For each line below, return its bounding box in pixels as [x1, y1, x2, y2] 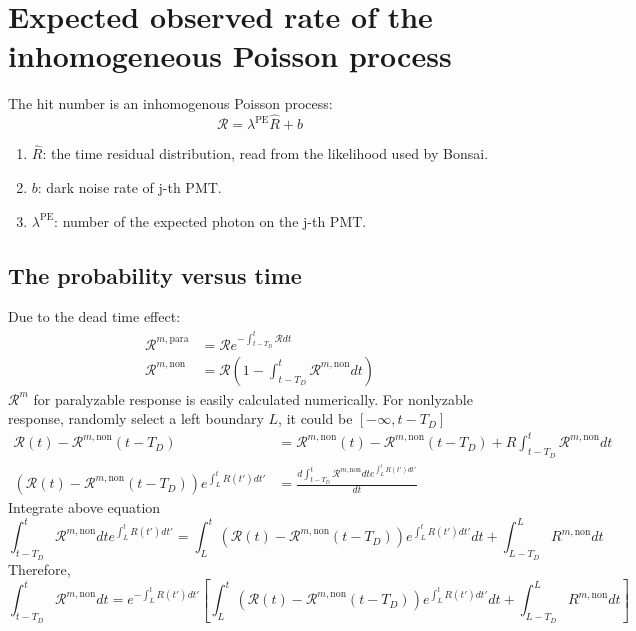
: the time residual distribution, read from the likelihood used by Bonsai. [42, 143, 489, 164]
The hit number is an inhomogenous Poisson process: [8, 93, 333, 114]
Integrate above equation [8, 497, 161, 518]
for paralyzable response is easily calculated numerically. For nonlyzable [33, 388, 473, 409]
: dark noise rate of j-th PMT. [37, 176, 222, 197]
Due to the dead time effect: [8, 306, 181, 327]
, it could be [278, 408, 353, 429]
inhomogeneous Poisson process [8, 35, 452, 76]
